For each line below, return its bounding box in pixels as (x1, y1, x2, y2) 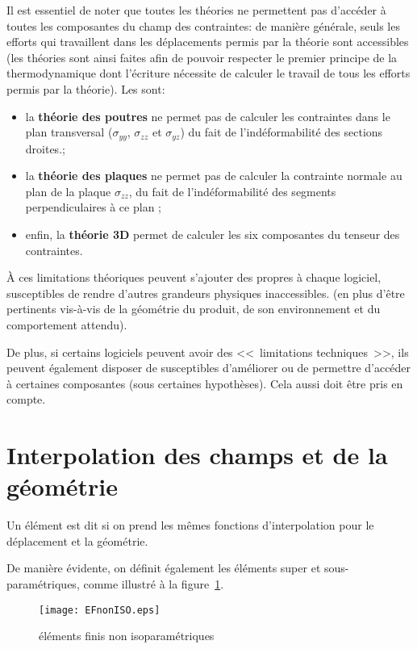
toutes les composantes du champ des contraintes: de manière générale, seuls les (6, 17, 400, 34)
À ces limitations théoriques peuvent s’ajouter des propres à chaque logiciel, (6, 269, 382, 286)
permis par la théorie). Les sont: (6, 80, 165, 97)
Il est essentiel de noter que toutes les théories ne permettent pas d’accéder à (6, 2, 386, 18)
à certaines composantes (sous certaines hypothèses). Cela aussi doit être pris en (6, 375, 403, 391)
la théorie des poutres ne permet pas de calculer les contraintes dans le (25, 107, 390, 124)
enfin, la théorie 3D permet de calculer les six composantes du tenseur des (25, 225, 400, 242)
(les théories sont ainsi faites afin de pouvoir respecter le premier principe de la (6, 48, 398, 65)
